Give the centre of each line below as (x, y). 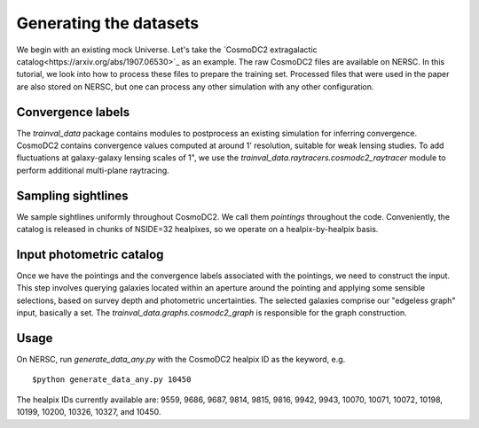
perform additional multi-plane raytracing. (93, 170)
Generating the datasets (108, 23)
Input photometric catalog (90, 254)
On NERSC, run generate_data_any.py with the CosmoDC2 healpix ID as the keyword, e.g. (181, 360)
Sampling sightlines (72, 195)
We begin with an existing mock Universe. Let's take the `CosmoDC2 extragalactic (167, 50)
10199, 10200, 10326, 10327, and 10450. (89, 412)
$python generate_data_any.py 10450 (112, 380)
